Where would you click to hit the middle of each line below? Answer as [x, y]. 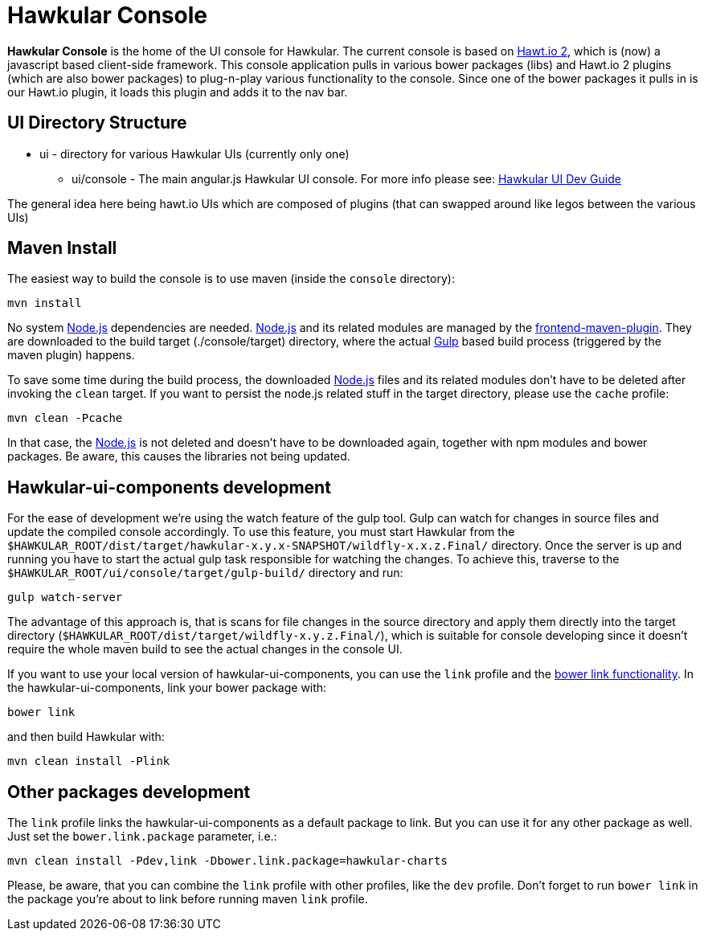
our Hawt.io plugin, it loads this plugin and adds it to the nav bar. [178, 92]
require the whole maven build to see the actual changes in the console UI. [205, 649]
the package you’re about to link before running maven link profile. [188, 899]
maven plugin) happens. [71, 355]
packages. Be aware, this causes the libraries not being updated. [179, 456]
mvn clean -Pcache [65, 418]
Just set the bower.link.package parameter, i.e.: [142, 837]
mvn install [45, 303]
